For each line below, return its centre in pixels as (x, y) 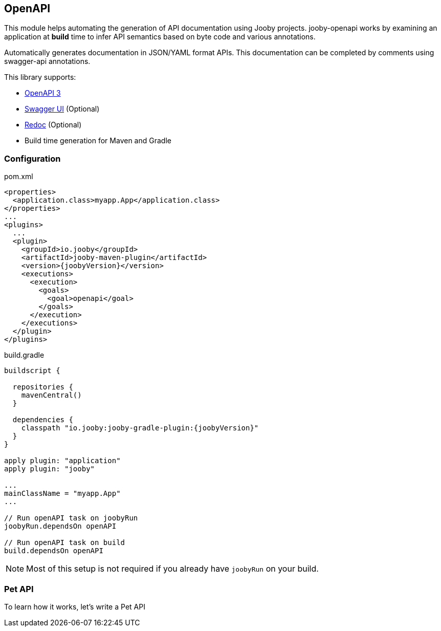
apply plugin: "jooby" (50, 469)
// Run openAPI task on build (65, 543)
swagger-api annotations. (47, 61)
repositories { (43, 387)
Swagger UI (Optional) (62, 109)
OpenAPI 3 (43, 93)
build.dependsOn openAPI (54, 551)
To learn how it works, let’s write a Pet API (75, 606)
